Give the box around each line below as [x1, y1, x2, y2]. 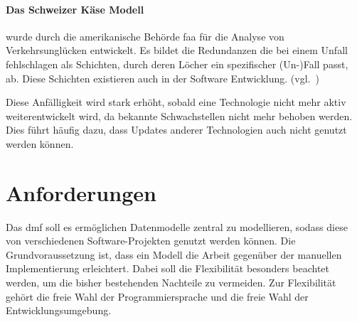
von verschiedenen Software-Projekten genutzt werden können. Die [6, 233, 296, 248]
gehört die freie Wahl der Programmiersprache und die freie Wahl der [6, 289, 309, 304]
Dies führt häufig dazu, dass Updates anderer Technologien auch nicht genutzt [6, 122, 347, 137]
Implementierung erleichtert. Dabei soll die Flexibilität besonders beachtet [6, 261, 329, 276]
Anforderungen [6, 178, 156, 207]
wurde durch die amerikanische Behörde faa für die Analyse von [6, 28, 284, 43]
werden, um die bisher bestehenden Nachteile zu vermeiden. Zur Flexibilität [6, 275, 336, 290]
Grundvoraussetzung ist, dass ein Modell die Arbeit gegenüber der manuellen [6, 247, 342, 262]
